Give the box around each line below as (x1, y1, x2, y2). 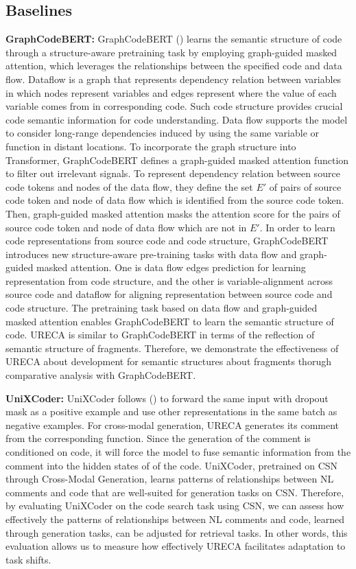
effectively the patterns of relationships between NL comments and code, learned (5, 511, 345, 526)
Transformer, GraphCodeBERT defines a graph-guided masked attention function (5, 152, 349, 167)
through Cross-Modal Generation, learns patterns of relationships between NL (5, 472, 334, 486)
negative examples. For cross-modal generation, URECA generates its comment (5, 417, 340, 432)
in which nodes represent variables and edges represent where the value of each (5, 85, 337, 100)
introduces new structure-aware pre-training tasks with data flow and (5, 246, 297, 261)
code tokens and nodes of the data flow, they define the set (5, 179, 253, 194)
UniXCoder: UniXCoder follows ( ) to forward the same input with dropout (5, 391, 329, 405)
